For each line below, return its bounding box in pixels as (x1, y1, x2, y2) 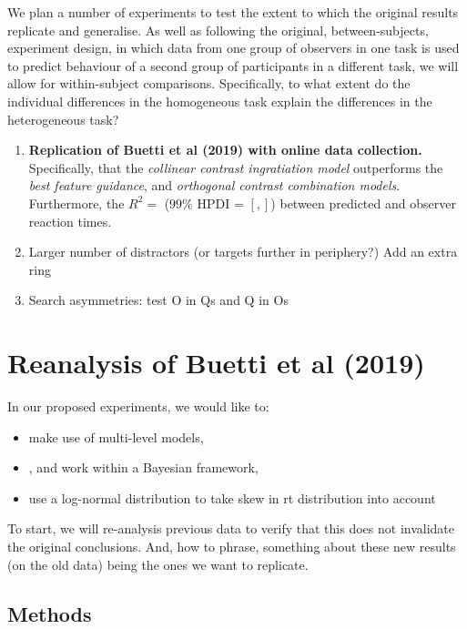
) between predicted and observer (270, 193, 456, 212)
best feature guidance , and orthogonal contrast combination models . (28, 176, 401, 195)
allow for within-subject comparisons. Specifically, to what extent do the (7, 74, 411, 93)
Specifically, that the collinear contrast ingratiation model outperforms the (28, 157, 443, 177)
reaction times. (28, 211, 112, 230)
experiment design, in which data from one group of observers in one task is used (7, 38, 460, 57)
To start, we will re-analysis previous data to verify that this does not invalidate (7, 519, 455, 538)
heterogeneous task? (7, 109, 119, 128)
